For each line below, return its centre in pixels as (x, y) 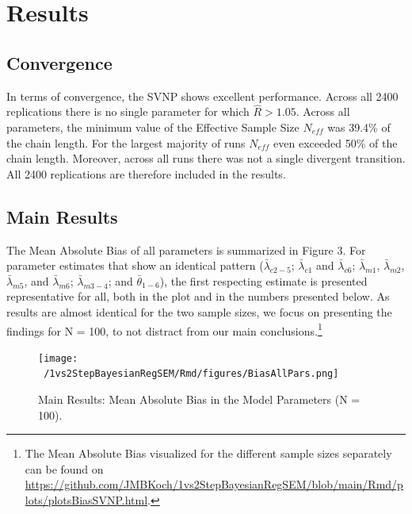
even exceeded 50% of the (336, 142)
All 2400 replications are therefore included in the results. (146, 173)
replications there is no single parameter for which (128, 111)
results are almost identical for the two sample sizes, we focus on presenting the (199, 311)
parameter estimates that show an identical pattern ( (135, 265)
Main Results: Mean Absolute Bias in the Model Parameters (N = (199, 399)
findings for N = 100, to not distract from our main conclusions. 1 (164, 329)
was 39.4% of (359, 127)
